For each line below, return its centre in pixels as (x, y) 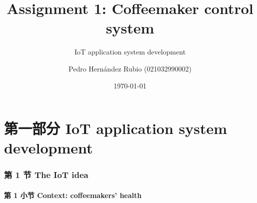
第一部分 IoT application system (116, 128)
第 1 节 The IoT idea (46, 175)
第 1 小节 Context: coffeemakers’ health (73, 195)
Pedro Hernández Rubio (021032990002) (130, 68)
